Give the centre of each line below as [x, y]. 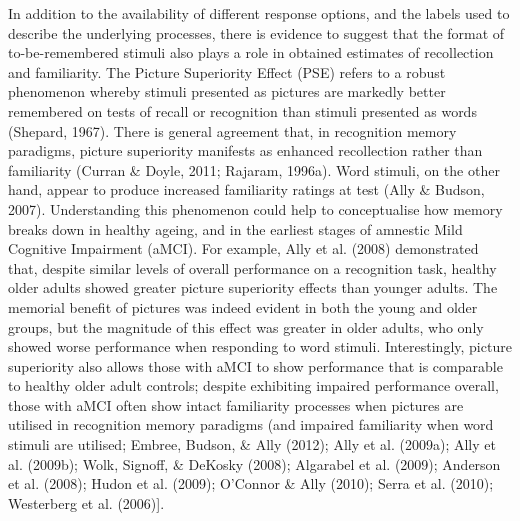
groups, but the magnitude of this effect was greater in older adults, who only [246, 326]
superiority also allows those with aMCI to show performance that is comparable [255, 365]
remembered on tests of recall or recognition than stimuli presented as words [242, 110]
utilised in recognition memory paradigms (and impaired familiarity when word [251, 424]
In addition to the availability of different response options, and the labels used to [259, 13]
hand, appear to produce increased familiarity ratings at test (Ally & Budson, [246, 189]
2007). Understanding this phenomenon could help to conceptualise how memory [255, 208]
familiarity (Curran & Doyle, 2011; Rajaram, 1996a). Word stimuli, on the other [254, 169]
